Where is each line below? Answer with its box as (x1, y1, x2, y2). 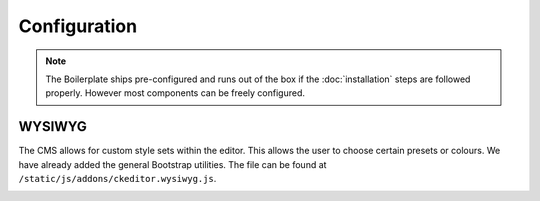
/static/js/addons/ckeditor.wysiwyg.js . (18, 173, 217, 185)
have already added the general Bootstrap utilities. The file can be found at (18, 158, 327, 170)
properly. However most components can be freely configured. (45, 87, 305, 99)
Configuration (18, 15, 138, 37)
